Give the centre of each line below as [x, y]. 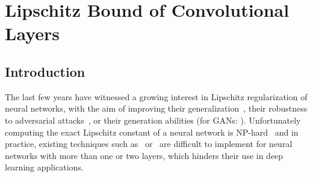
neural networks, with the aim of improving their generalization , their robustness [156, 108]
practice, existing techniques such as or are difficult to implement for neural [149, 144]
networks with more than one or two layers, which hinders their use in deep [144, 155]
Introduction [45, 71]
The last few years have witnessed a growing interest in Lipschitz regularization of [156, 96]
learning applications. [44, 167]
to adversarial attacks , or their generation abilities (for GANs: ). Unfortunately [153, 120]
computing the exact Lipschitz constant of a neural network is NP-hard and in [152, 132]
